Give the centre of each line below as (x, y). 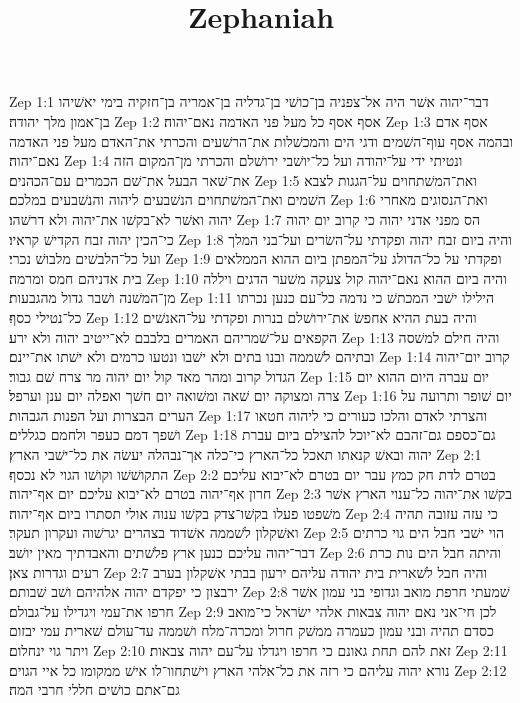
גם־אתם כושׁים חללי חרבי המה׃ (94, 689)
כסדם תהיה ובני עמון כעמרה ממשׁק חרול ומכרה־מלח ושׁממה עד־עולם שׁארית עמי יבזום (251, 630)
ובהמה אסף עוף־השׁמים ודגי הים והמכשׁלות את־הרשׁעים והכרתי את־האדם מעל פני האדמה (261, 140)
